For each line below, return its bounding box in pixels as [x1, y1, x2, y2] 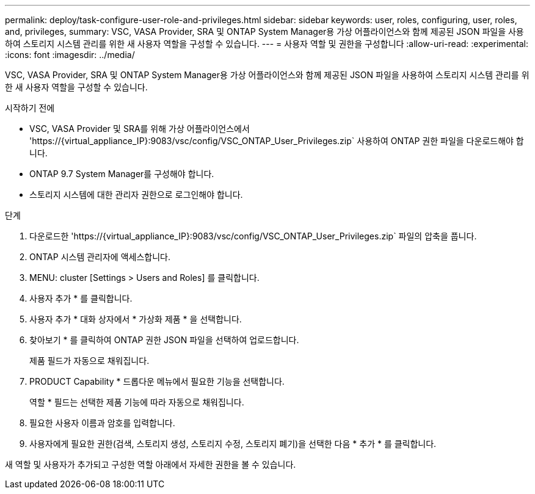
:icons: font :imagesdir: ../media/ [5, 49, 135, 60]
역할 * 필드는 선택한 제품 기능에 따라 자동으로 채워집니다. [29, 397, 244, 407]
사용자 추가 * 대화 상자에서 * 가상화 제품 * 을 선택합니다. [29, 314, 242, 324]
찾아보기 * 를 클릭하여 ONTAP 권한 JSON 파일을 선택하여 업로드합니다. [29, 335, 299, 345]
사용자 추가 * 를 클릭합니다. [29, 293, 133, 303]
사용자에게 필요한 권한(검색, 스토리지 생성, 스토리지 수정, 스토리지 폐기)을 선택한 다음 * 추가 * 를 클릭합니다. [29, 438, 437, 449]
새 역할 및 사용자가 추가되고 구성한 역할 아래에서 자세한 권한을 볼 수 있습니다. [5, 459, 296, 470]
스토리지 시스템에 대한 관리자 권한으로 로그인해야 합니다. [29, 189, 243, 200]
